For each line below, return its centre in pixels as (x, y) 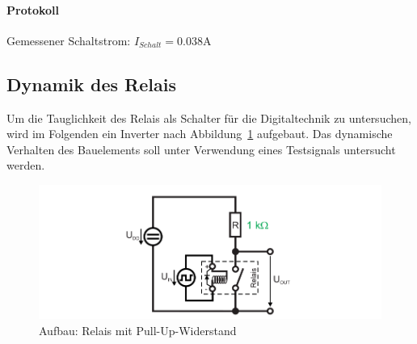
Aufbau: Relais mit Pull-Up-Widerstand (138, 330)
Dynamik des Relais (91, 84)
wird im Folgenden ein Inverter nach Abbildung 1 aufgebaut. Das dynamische (200, 134)
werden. (26, 165)
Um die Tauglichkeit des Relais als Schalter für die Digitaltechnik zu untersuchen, (209, 117)
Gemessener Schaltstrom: (69, 40)
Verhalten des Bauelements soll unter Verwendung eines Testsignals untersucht (201, 149)
